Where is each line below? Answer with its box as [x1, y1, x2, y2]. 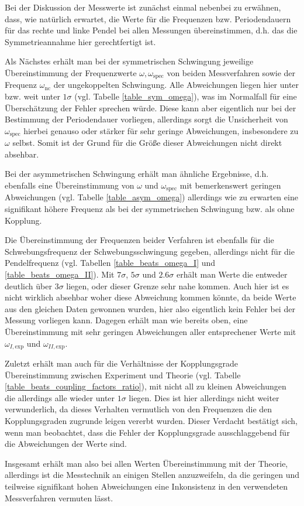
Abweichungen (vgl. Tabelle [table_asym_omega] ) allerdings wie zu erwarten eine [5, 191, 298, 203]
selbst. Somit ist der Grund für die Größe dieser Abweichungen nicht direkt [12, 136, 282, 149]
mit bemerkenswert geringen [179, 179, 281, 192]
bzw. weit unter [5, 90, 60, 102]
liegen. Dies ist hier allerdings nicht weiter [129, 391, 279, 404]
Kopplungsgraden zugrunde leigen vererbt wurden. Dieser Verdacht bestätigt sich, [5, 415, 298, 427]
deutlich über [5, 279, 52, 292]
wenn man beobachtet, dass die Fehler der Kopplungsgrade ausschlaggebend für [5, 426, 290, 438]
